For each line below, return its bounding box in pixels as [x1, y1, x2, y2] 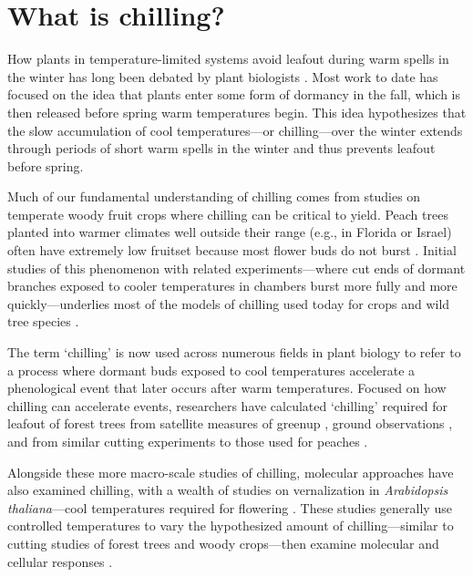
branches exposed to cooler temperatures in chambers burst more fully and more [7, 276, 458, 295]
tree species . [7, 312, 79, 331]
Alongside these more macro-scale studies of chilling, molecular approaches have [7, 462, 454, 481]
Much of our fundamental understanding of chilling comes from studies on [7, 187, 421, 206]
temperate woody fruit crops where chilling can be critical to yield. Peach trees [7, 204, 448, 223]
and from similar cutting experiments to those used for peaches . [7, 432, 368, 450]
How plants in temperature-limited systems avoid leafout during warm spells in [7, 49, 449, 68]
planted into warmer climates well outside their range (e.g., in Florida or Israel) [7, 222, 452, 242]
